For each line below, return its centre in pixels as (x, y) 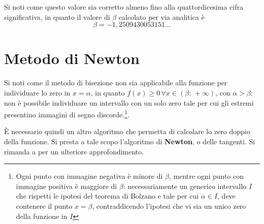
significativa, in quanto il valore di (57, 17)
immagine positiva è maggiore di (67, 186)
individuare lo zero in (37, 92)
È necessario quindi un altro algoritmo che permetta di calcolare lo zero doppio (127, 131)
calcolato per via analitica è (161, 17)
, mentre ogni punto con (207, 176)
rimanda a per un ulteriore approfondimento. (74, 151)
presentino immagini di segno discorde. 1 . (67, 114)
